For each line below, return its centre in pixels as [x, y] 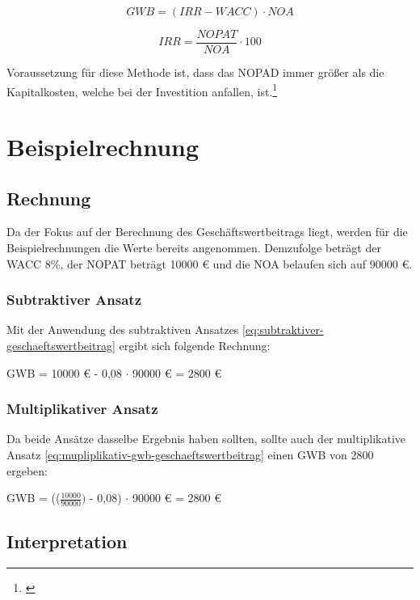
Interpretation [67, 541]
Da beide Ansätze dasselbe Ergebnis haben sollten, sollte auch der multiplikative [206, 439]
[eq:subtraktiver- [283, 330]
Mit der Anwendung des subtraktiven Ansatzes [123, 330]
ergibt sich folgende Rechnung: [195, 346]
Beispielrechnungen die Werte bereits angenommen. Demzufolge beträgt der [194, 248]
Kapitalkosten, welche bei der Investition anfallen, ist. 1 [142, 90]
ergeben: [27, 470]
